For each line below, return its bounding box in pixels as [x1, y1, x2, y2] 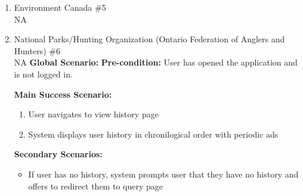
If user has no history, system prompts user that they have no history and [28, 167, 299, 180]
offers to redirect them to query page [28, 179, 163, 192]
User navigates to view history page [28, 108, 159, 120]
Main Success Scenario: [14, 88, 112, 100]
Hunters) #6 [14, 44, 60, 57]
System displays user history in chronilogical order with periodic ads [28, 127, 279, 140]
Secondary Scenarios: [14, 148, 103, 160]
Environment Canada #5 [14, 1, 106, 13]
